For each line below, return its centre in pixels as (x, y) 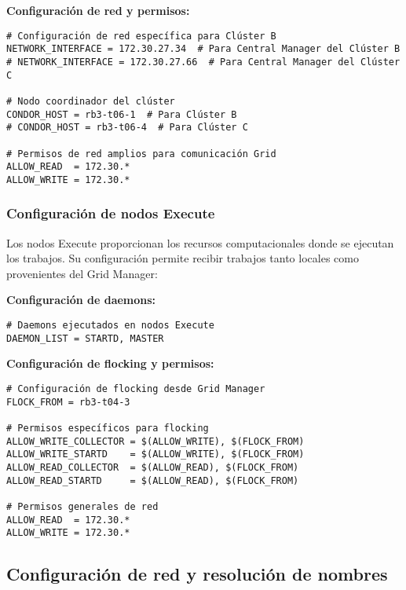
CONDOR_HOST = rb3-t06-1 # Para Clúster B (122, 114)
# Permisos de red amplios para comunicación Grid (141, 154)
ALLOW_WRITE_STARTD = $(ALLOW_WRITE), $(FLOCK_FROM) (155, 454)
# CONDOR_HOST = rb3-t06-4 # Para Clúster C (127, 128)
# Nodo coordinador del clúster (91, 101)
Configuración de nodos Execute (111, 213)
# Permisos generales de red (82, 506)
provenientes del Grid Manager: (82, 273)
